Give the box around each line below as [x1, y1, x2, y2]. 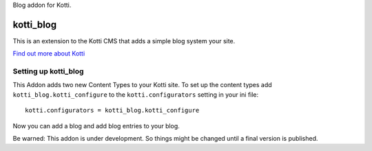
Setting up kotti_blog [12, 67, 84, 76]
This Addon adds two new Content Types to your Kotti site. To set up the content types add [12, 81, 272, 89]
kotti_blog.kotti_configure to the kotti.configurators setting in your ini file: [12, 90, 259, 99]
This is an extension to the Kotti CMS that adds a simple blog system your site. [12, 36, 236, 45]
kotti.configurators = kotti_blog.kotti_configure [25, 106, 200, 115]
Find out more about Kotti [12, 49, 85, 58]
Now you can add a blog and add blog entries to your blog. [12, 121, 180, 130]
